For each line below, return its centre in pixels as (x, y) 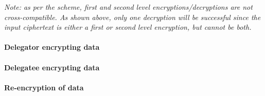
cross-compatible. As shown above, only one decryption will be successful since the (132, 17)
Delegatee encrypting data (52, 67)
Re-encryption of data (44, 87)
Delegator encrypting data (52, 47)
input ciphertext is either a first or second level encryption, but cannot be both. (128, 27)
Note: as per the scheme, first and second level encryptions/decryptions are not (128, 7)
